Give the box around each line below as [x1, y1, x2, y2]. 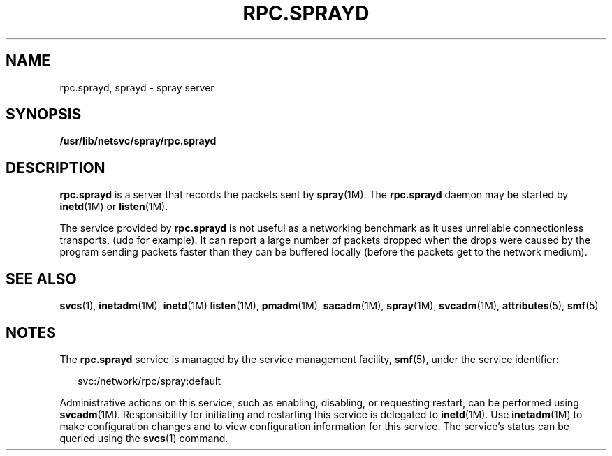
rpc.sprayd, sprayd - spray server [59, 81, 214, 94]
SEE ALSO [6, 270, 77, 288]
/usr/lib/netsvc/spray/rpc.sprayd [59, 135, 217, 147]
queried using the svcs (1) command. [59, 432, 228, 444]
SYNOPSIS [6, 105, 82, 124]
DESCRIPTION [6, 159, 105, 177]
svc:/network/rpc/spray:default [78, 374, 221, 387]
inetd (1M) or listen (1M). [59, 200, 168, 213]
